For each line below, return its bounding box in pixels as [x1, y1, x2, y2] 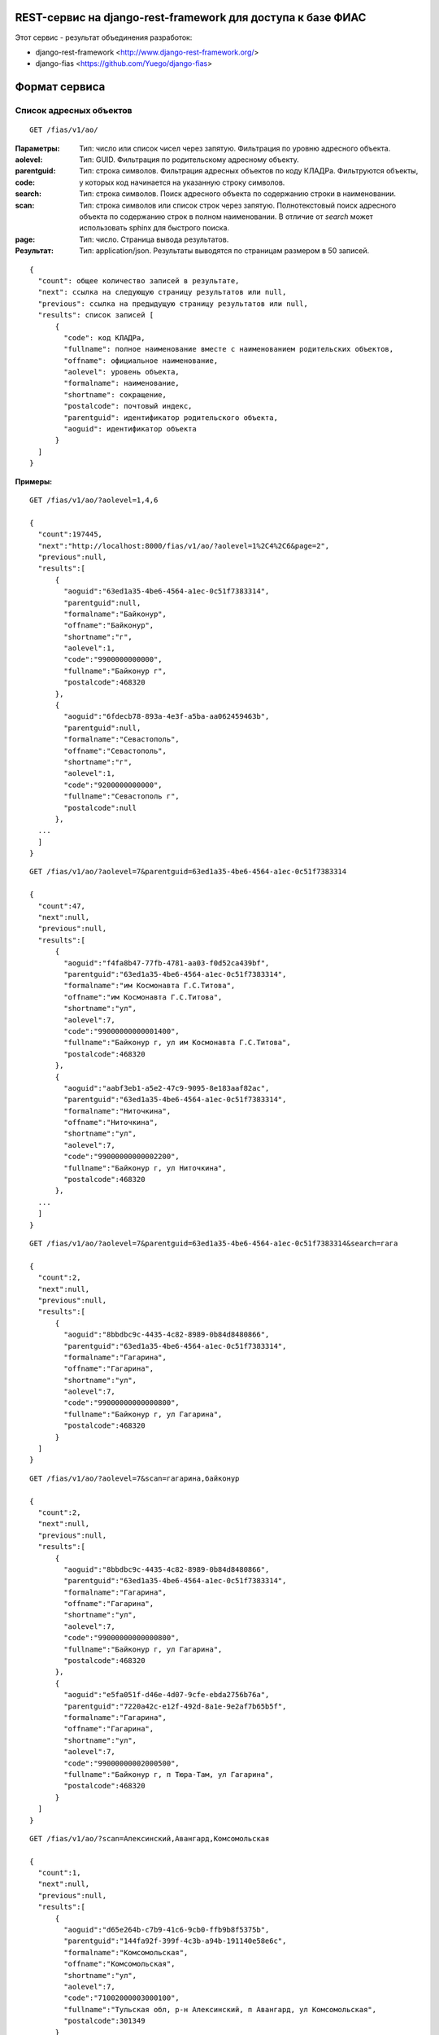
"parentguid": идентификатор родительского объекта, [63, 413, 278, 422]
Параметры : [15, 143, 60, 153]
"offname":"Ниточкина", [63, 1118, 159, 1127]
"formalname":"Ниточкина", [63, 1106, 172, 1115]
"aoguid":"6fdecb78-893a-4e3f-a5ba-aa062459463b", [63, 712, 270, 721]
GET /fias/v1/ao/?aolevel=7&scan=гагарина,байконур [29, 1473, 240, 1483]
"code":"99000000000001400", [63, 1026, 180, 1035]
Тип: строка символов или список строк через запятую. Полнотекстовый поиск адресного [79, 200, 397, 210]
